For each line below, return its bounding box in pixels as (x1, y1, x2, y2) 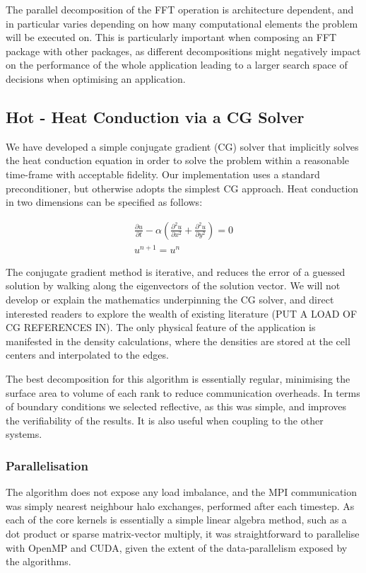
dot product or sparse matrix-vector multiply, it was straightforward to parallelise (6, 526, 360, 540)
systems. (6, 427, 42, 441)
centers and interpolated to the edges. (6, 347, 169, 362)
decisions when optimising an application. (6, 71, 186, 86)
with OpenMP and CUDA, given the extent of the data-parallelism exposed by (6, 540, 348, 555)
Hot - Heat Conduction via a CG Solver (6, 105, 305, 127)
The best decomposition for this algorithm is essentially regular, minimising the (6, 371, 350, 386)
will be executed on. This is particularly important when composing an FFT (6, 30, 337, 45)
